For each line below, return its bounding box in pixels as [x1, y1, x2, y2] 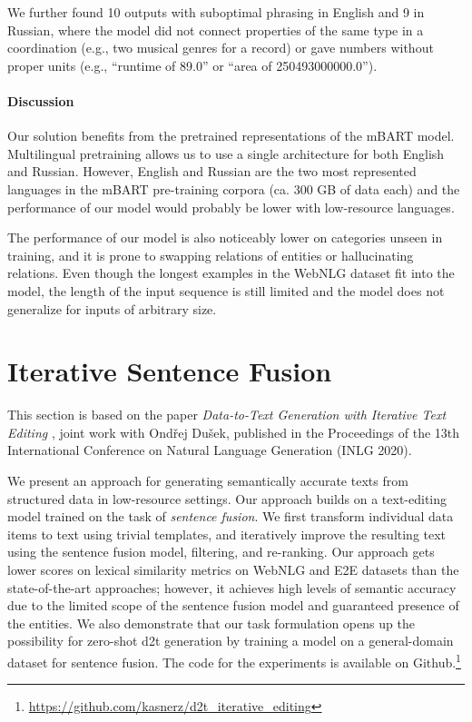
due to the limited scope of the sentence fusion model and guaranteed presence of [7, 596, 459, 615]
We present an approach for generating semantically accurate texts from [7, 471, 408, 490]
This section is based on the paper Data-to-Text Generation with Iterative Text [7, 405, 447, 424]
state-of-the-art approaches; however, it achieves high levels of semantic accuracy [7, 578, 457, 597]
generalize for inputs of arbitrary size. [7, 299, 217, 318]
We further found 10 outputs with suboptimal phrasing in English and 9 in [7, 3, 425, 21]
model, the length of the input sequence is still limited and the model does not [7, 281, 445, 300]
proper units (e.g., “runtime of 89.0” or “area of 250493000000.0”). [7, 55, 378, 74]
